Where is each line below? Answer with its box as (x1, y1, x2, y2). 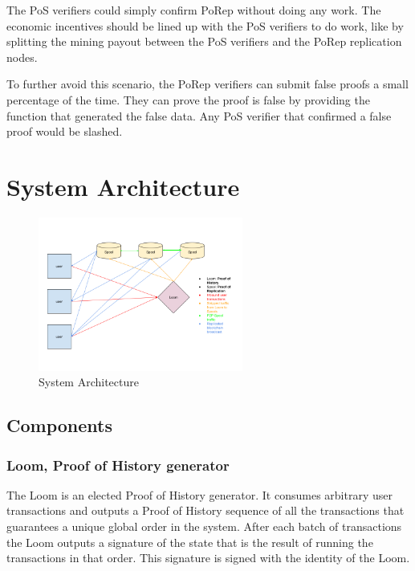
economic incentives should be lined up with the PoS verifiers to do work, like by (6, 17, 404, 34)
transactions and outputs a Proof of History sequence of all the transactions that (6, 502, 405, 519)
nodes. (6, 48, 38, 65)
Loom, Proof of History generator (6, 455, 230, 475)
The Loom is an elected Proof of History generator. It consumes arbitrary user (6, 486, 393, 503)
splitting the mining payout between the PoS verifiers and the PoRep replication (6, 33, 402, 50)
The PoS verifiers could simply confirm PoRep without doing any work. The (6, 2, 381, 18)
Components (6, 413, 112, 438)
